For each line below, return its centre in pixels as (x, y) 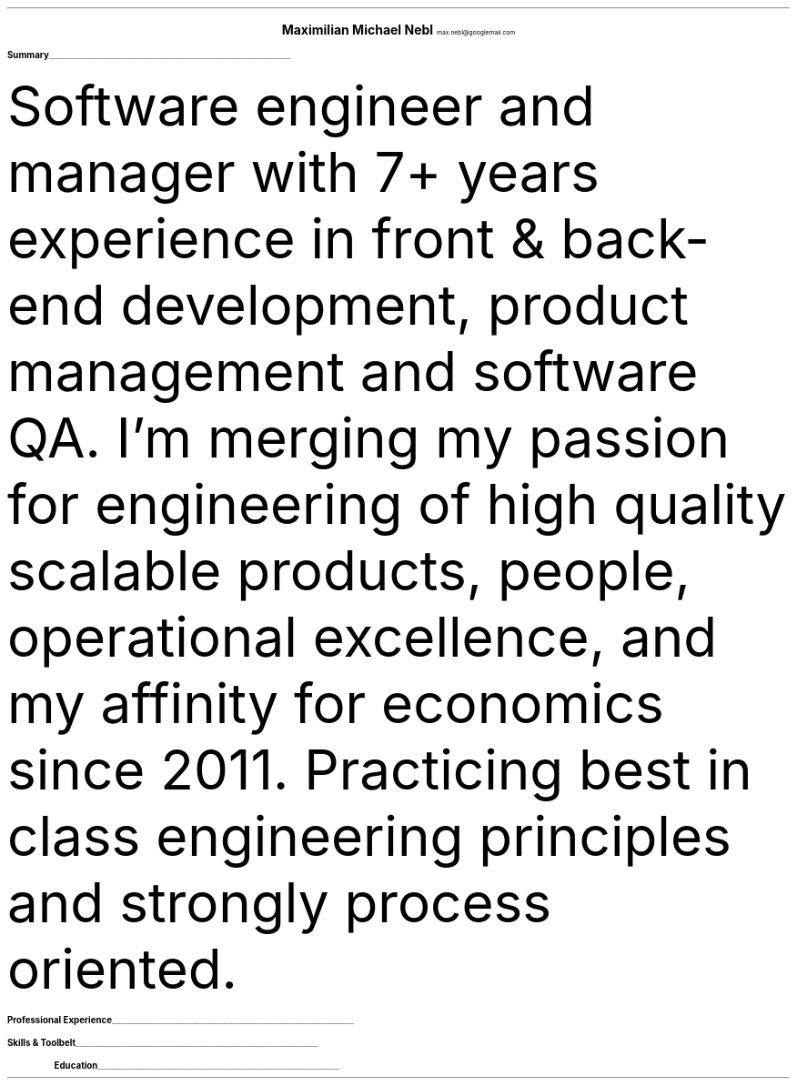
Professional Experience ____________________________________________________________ (181, 1020)
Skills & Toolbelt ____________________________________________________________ (162, 1043)
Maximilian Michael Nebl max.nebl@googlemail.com (398, 30)
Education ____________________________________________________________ (197, 1066)
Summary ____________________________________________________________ (149, 55)
